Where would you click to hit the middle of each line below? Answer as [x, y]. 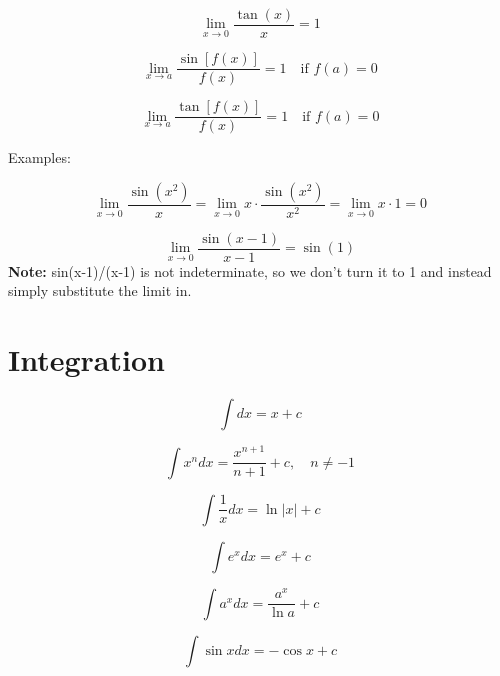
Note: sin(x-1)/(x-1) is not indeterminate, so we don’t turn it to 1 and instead [250, 270]
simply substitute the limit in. [100, 290]
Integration [86, 359]
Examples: [39, 157]
